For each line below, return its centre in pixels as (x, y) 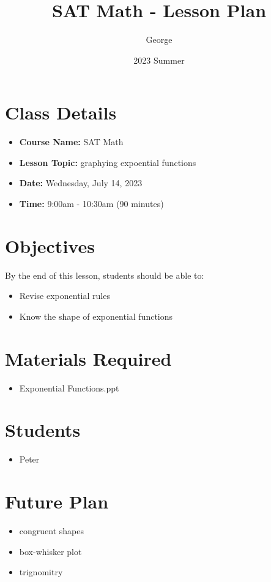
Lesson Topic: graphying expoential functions (108, 162)
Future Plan (57, 501)
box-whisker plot (50, 551)
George (159, 40)
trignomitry (41, 572)
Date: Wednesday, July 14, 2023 (81, 183)
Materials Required (88, 358)
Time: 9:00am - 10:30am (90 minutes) (91, 204)
